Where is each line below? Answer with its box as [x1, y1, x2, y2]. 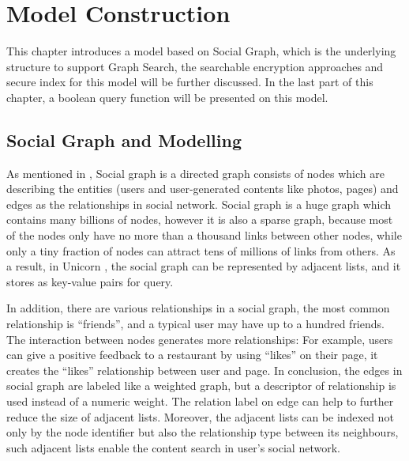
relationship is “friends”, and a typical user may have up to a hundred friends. [6, 316, 385, 332]
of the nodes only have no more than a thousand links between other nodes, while [6, 227, 402, 244]
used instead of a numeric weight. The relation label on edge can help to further [6, 393, 394, 410]
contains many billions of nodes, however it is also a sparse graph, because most [6, 211, 393, 228]
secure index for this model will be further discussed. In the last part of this [6, 74, 373, 90]
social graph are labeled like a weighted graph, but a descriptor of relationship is [6, 377, 396, 394]
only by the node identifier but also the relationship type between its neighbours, [6, 424, 399, 440]
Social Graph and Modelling [6, 127, 242, 152]
